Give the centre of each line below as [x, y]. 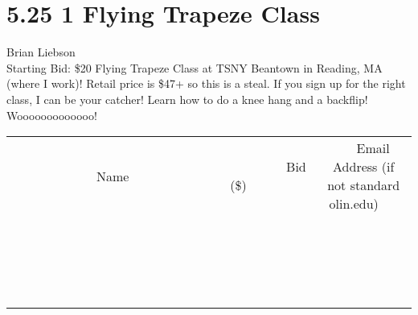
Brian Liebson [41, 52]
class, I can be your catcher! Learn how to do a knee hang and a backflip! [187, 99]
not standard [364, 185]
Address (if [364, 167]
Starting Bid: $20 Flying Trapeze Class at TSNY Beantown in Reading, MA [195, 67]
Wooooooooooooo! [52, 115]
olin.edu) [354, 204]
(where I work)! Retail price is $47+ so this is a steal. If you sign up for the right [206, 83]
